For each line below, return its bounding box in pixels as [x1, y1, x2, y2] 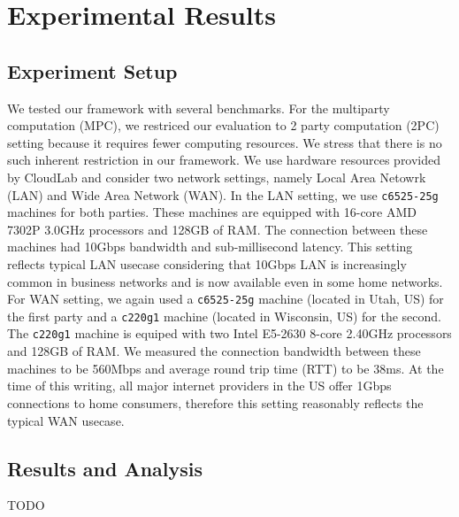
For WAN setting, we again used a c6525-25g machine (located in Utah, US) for [7, 289, 444, 308]
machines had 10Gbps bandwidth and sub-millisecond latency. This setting [7, 237, 413, 256]
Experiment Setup [7, 57, 178, 84]
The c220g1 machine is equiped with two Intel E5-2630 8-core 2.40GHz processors [7, 324, 452, 343]
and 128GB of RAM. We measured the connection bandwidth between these [7, 342, 421, 360]
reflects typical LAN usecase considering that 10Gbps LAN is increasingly [7, 254, 407, 273]
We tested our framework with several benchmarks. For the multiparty [7, 98, 390, 117]
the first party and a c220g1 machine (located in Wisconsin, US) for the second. [7, 306, 441, 325]
